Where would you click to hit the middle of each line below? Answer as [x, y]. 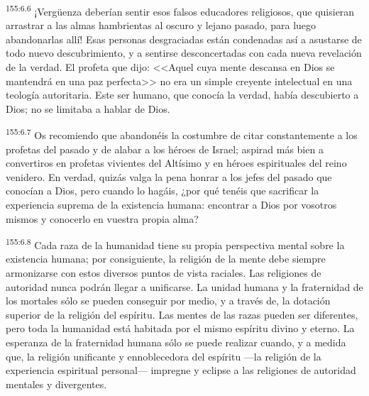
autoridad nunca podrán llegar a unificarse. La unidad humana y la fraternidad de [184, 286]
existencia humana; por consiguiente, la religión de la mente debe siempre [166, 259]
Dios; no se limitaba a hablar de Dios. [88, 108]
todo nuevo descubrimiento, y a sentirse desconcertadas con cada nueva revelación [184, 53]
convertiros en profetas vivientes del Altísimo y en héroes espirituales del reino [176, 163]
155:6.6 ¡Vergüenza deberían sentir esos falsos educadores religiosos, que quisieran [180, 10]
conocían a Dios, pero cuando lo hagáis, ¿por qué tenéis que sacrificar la [163, 191]
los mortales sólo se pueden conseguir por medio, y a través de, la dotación [168, 301]
